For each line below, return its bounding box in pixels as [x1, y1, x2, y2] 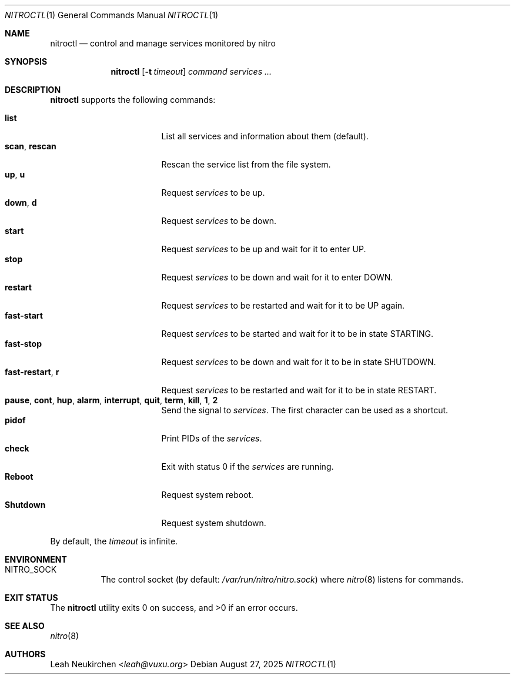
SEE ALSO [5, 621, 45, 631]
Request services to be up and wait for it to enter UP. [161, 244, 366, 254]
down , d [5, 198, 37, 208]
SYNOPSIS [5, 56, 48, 66]
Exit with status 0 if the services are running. [161, 461, 334, 471]
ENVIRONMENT [5, 554, 67, 564]
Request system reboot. [161, 490, 254, 500]
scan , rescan [5, 141, 56, 151]
